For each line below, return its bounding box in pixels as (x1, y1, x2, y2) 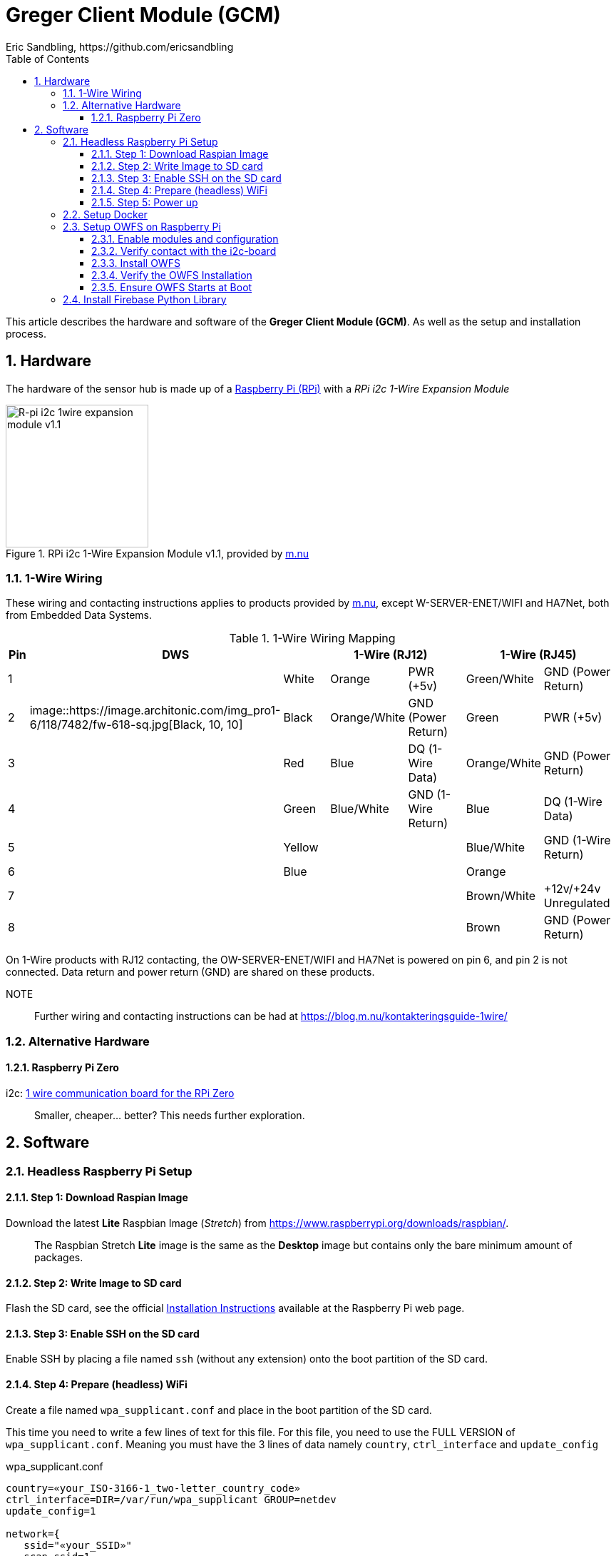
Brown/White (466, 889, 536, 904)
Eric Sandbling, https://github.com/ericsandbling (6, 40, 234, 53)
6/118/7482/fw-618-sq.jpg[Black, (29, 717, 206, 732)
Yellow (283, 840, 319, 855)
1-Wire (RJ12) (354, 647, 428, 662)
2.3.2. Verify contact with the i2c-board (91, 244, 277, 257)
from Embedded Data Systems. (6, 609, 152, 622)
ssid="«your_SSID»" (24, 1539, 133, 1551)
